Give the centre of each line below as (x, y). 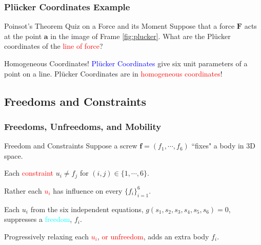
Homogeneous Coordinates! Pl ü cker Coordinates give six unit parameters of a (126, 63)
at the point (23, 36)
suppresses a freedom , (38, 219)
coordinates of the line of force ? (54, 46)
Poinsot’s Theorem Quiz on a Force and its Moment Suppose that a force (119, 26)
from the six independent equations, (87, 209)
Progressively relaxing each (46, 236)
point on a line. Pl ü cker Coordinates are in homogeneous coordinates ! (113, 73)
